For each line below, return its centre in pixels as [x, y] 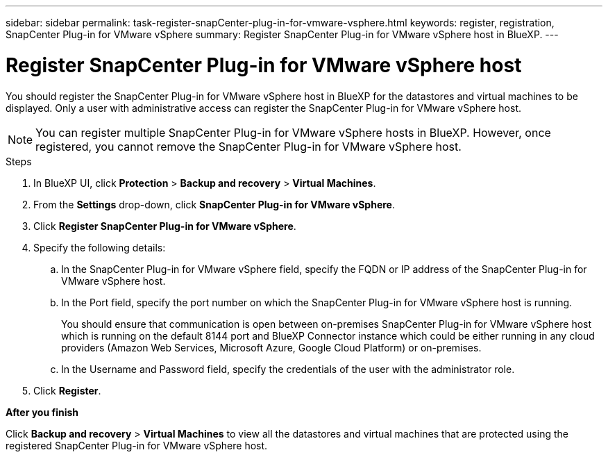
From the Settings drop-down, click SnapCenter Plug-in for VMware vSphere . [214, 204]
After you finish [42, 412]
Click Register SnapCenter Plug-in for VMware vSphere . [165, 226]
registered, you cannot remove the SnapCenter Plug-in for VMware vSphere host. [248, 146]
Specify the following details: [100, 247]
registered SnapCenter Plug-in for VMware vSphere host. [137, 445]
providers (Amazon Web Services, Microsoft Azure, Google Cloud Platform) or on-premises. [271, 347]
